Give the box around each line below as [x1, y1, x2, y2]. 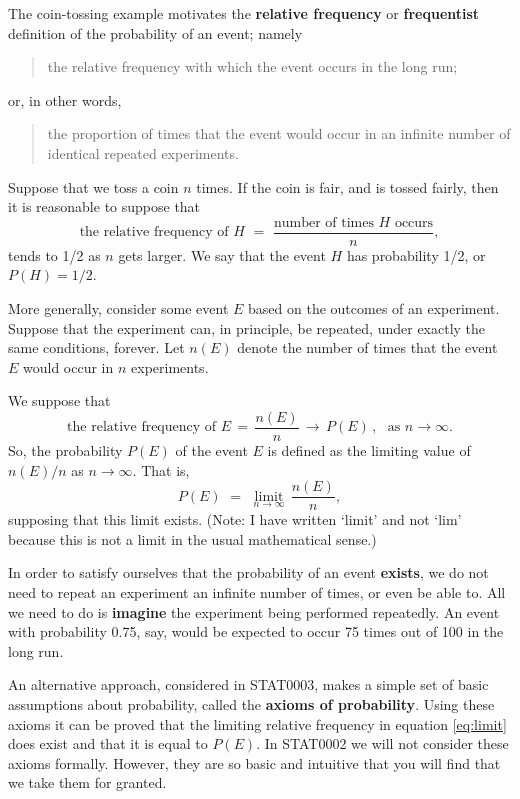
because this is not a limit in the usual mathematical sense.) [8, 528, 377, 549]
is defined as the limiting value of [267, 440, 471, 461]
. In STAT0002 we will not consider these [256, 733, 509, 754]
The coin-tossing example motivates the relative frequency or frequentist [8, 3, 480, 23]
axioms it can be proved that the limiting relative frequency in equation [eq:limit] [8, 713, 507, 734]
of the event [175, 440, 248, 461]
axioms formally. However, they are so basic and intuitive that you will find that [8, 752, 501, 773]
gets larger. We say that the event [118, 244, 326, 265]
